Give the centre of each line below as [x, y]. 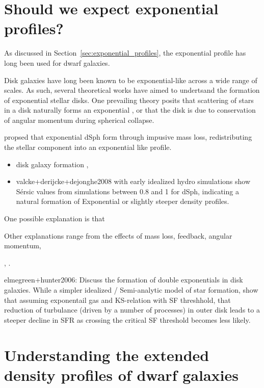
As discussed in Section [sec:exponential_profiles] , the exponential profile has [125, 53]
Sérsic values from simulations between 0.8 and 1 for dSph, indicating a [127, 191]
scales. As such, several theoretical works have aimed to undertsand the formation [132, 90]
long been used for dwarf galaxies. [57, 62]
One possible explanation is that [55, 218]
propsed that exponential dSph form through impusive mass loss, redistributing [128, 137]
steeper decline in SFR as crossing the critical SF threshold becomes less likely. [127, 319]
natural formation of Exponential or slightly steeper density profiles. [123, 201]
